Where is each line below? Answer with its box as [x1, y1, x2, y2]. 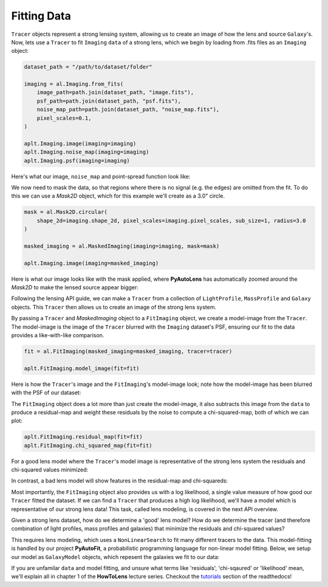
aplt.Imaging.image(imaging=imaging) [24, 140, 137, 147]
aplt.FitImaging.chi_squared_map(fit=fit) [24, 442, 152, 449]
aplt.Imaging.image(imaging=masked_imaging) [24, 259, 159, 267]
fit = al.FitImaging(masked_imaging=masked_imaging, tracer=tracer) [24, 348, 233, 355]
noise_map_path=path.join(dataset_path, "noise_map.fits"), [36, 106, 220, 113]
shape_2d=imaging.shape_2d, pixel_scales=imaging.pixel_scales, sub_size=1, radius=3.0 [36, 217, 306, 224]
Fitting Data [11, 9, 71, 22]
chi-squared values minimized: [11, 466, 89, 473]
